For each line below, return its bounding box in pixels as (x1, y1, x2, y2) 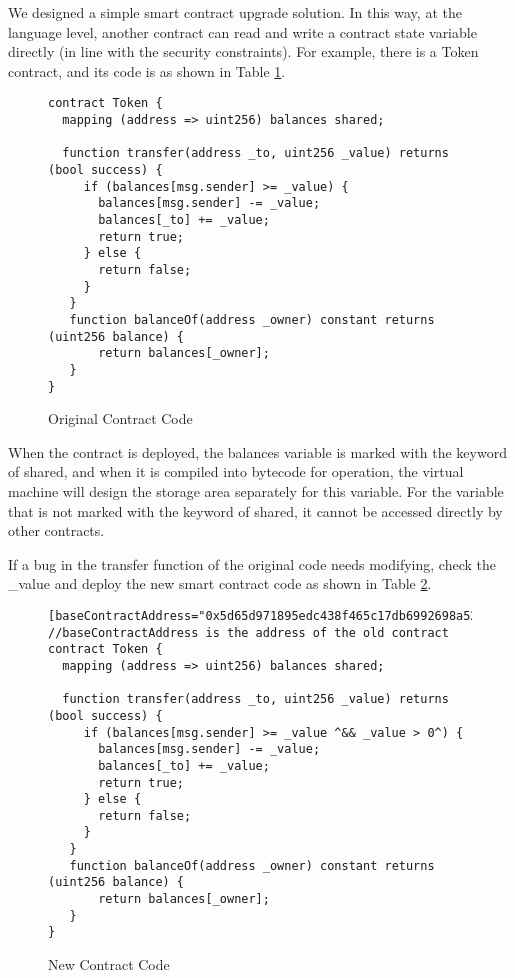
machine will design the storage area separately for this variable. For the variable (8, 480, 504, 501)
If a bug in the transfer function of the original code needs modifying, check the (8, 553, 496, 574)
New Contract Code (48, 954, 170, 975)
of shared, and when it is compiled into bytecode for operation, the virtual (8, 461, 464, 482)
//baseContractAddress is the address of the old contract (48, 625, 449, 640)
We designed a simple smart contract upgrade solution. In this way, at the (8, 2, 462, 22)
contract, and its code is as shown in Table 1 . (8, 60, 286, 81)
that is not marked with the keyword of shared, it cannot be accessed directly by (8, 500, 503, 521)
